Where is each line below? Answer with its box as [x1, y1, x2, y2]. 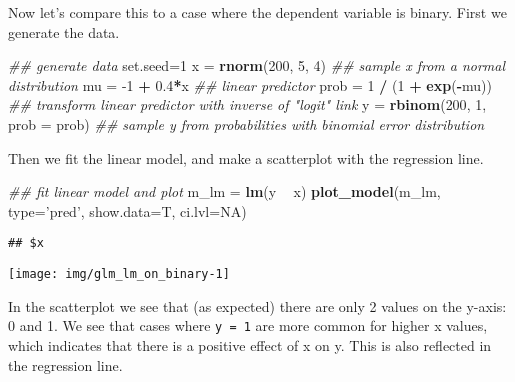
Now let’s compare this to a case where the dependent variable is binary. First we [8, 2, 507, 22]
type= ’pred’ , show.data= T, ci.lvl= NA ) [8, 200, 247, 221]
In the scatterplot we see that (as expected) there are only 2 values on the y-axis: [8, 295, 507, 316]
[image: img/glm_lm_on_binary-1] [8, 267, 230, 281]
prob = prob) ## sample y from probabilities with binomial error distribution [8, 113, 485, 134]
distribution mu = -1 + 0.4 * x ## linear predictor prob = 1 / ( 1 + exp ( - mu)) [8, 74, 492, 95]
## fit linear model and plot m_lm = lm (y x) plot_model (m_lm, [8, 181, 441, 202]
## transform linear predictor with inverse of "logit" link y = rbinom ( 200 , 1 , [8, 94, 487, 115]
